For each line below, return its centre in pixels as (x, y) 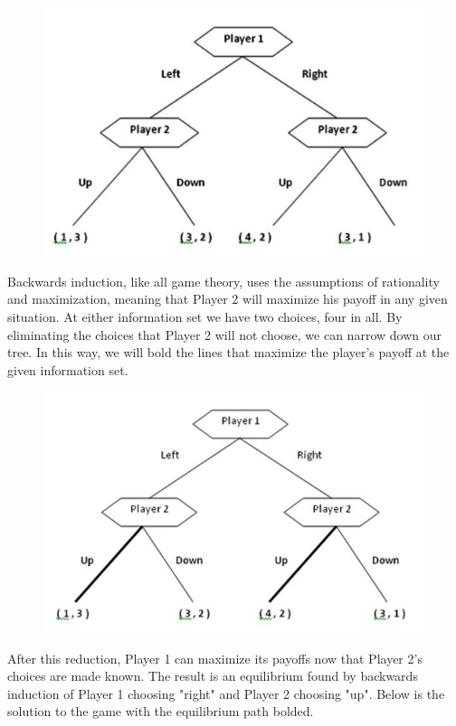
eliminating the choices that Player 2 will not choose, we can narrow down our (224, 334)
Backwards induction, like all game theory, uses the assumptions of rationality (223, 281)
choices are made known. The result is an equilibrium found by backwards (213, 676)
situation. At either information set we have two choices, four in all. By (205, 316)
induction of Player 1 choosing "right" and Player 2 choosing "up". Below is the (226, 693)
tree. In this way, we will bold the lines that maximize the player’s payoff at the (228, 352)
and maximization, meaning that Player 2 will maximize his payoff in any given (228, 299)
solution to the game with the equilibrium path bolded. (161, 711)
